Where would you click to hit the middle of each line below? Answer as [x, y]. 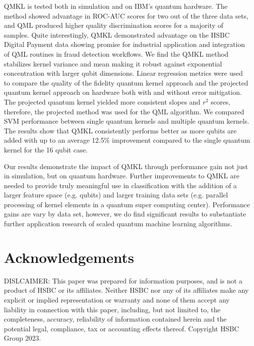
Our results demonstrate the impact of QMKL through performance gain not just [126, 166]
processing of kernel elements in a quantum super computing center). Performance [127, 204]
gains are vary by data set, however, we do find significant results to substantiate [125, 214]
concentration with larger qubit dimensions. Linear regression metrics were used [124, 73]
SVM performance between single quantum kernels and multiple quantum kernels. [127, 121]
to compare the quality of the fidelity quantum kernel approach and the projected [126, 82]
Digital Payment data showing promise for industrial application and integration [125, 44]
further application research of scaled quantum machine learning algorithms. [118, 224]
